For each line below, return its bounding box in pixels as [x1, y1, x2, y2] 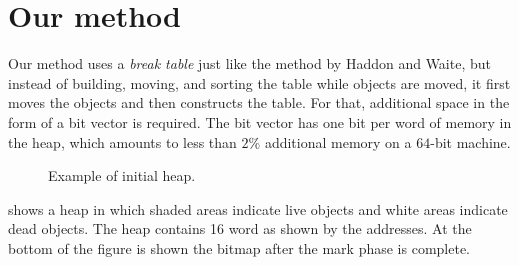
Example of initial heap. [48, 165, 196, 186]
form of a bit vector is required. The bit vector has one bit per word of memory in [8, 111, 512, 132]
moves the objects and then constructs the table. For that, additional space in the [8, 92, 510, 113]
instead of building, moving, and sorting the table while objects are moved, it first [8, 72, 511, 93]
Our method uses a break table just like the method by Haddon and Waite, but [8, 53, 491, 74]
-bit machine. [430, 131, 511, 152]
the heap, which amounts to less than [8, 131, 237, 152]
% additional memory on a [248, 131, 412, 152]
